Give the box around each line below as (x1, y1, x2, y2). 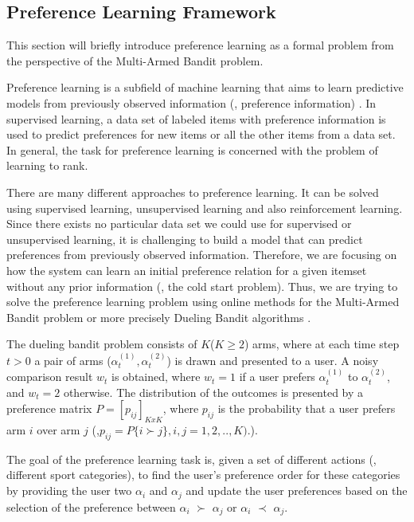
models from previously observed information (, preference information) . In (6, 94, 377, 111)
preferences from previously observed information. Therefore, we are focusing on (6, 246, 397, 263)
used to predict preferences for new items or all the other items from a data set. (6, 126, 396, 143)
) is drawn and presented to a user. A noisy (166, 351, 379, 368)
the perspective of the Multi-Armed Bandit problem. (6, 52, 264, 69)
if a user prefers (239, 368, 315, 385)
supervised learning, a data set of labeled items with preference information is (6, 110, 386, 127)
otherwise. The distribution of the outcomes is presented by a (63, 383, 364, 400)
